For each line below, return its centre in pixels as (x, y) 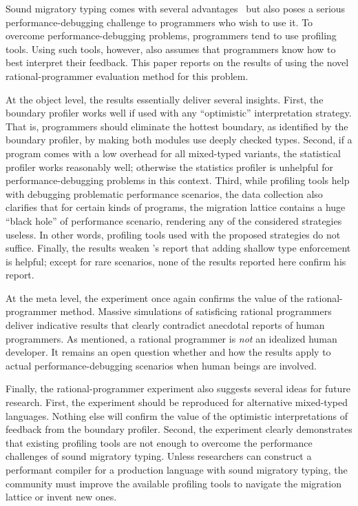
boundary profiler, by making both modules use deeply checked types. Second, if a (179, 140)
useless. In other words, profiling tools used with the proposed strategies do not (173, 234)
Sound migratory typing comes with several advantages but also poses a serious (176, 8)
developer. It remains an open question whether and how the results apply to (168, 352)
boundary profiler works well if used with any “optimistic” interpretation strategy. (179, 113)
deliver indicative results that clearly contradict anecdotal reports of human (165, 325)
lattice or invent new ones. (61, 497)
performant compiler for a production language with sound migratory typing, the (177, 469)
